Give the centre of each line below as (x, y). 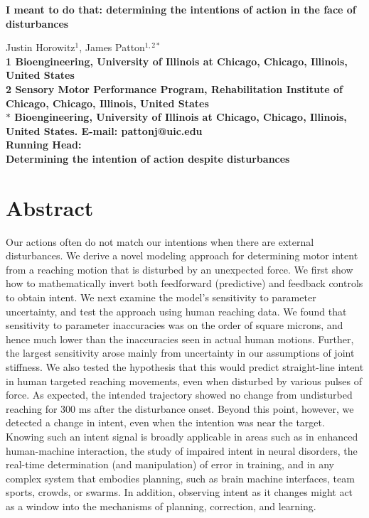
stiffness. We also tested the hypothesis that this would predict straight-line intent (185, 367)
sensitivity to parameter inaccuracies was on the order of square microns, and (175, 325)
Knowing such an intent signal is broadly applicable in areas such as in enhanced (182, 436)
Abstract (50, 207)
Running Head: (44, 145)
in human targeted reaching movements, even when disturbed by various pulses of (184, 381)
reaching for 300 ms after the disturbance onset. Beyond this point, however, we (180, 408)
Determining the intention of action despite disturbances (148, 158)
